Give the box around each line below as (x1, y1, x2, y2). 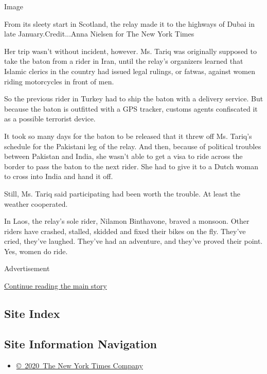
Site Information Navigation (4, 335, 157, 351)
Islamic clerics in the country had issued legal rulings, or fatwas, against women (4, 65, 255, 76)
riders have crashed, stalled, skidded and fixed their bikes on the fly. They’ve (4, 225, 246, 236)
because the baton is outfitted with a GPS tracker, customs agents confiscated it (4, 103, 258, 114)
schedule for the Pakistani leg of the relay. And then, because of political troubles (4, 140, 261, 151)
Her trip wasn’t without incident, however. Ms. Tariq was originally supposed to (4, 45, 257, 56)
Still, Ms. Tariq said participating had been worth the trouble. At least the (4, 188, 240, 199)
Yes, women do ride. (4, 245, 68, 256)
